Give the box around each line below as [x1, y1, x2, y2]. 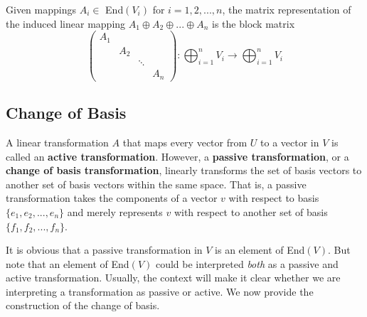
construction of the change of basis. [6, 298, 160, 313]
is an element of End [215, 242, 305, 257]
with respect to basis [228, 190, 319, 205]
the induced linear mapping [6, 16, 126, 31]
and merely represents [67, 204, 163, 219]
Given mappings [6, 2, 76, 16]
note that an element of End [6, 256, 129, 271]
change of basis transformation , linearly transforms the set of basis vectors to [6, 163, 362, 178]
